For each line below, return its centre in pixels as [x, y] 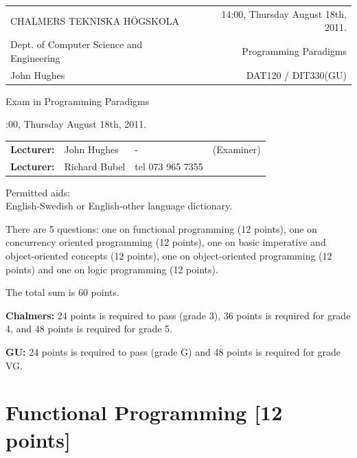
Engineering [35, 57]
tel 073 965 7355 [169, 166]
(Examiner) [237, 149]
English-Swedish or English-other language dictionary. [119, 206]
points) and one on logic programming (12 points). [112, 269]
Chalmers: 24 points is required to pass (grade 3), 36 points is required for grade [178, 315]
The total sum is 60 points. [62, 292]
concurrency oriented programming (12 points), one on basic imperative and [166, 242]
